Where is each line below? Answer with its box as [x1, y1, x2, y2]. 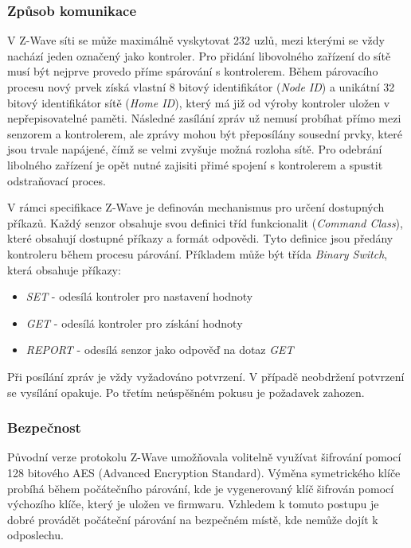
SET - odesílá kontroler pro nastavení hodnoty [25, 288, 253, 305]
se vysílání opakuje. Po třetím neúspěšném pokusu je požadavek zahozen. [7, 383, 365, 400]
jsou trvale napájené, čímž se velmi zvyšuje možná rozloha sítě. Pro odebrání [7, 141, 382, 157]
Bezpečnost [7, 418, 81, 437]
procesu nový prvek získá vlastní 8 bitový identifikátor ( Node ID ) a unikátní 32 [7, 79, 395, 95]
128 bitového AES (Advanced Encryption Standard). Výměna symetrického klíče [7, 464, 401, 480]
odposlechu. [7, 527, 64, 543]
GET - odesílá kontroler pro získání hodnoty [25, 314, 243, 331]
